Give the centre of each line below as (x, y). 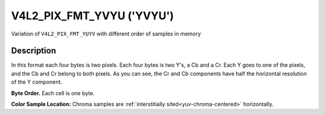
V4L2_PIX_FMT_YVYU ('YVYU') (92, 16)
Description (34, 51)
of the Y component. (37, 82)
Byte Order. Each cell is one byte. (53, 93)
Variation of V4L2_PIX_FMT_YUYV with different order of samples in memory (106, 34)
